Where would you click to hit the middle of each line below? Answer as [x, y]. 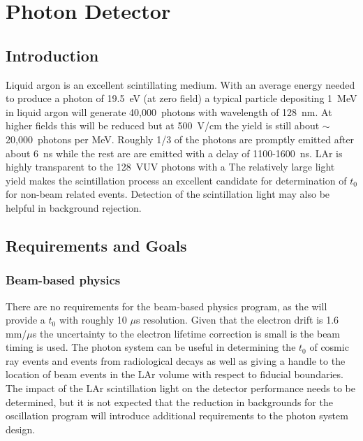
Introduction [52, 55]
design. [21, 429]
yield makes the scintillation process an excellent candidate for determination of [176, 180]
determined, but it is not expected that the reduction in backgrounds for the [169, 402]
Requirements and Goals [96, 245]
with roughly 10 [93, 320]
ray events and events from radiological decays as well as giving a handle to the [176, 360]
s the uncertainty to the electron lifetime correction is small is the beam [186, 333]
